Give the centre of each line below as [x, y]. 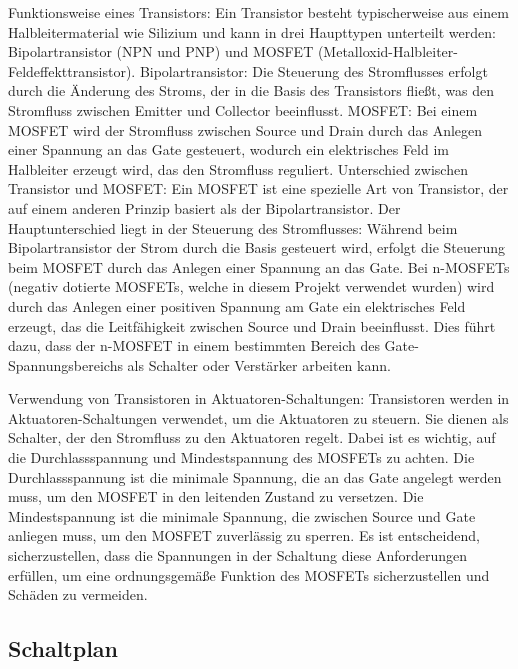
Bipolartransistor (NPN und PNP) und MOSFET [161, 51]
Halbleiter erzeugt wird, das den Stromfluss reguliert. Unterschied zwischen [238, 168]
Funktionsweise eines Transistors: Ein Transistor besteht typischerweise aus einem [258, 12]
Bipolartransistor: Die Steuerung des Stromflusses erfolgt [313, 70]
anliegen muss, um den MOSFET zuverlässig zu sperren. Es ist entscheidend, [244, 535]
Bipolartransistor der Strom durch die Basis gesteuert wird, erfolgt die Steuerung [257, 247]
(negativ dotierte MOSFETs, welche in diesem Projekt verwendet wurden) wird [251, 286]
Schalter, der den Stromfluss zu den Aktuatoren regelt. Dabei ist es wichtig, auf [252, 437]
